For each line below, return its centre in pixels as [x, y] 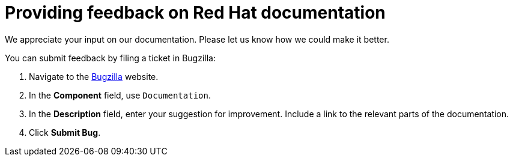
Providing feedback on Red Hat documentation [195, 13]
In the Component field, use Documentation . [120, 95]
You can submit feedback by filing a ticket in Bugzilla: [111, 58]
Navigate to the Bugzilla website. [94, 76]
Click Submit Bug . [65, 132]
